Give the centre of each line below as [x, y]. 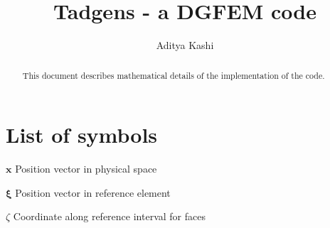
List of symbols [82, 135]
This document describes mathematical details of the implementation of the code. [174, 75]
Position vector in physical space [86, 169]
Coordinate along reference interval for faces [109, 216]
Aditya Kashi [185, 45]
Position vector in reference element [93, 192]
